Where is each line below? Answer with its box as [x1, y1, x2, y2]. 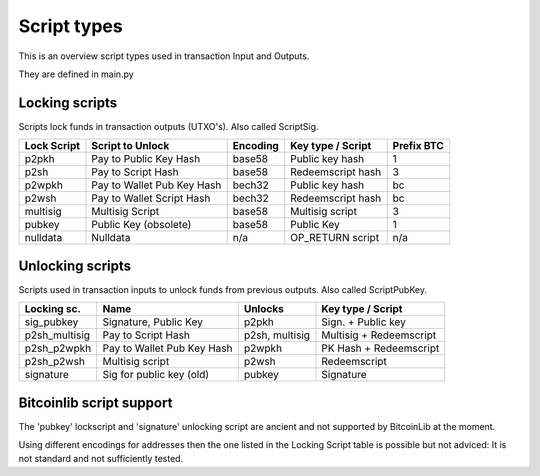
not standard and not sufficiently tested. [18, 453, 184, 465]
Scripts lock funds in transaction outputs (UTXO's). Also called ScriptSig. [18, 120, 319, 132]
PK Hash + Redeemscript [321, 341, 440, 355]
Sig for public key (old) [102, 368, 210, 382]
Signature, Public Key [102, 315, 204, 329]
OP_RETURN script [290, 231, 380, 245]
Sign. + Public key [321, 315, 407, 329]
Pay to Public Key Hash [91, 152, 201, 166]
